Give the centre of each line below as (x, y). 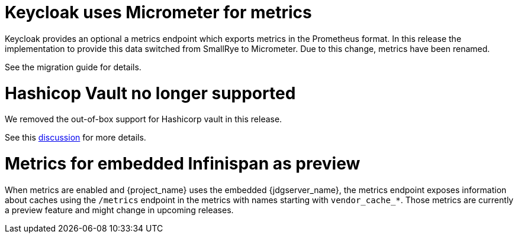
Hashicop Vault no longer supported (150, 93)
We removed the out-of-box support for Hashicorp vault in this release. (144, 119)
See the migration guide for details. (73, 67)
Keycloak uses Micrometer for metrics (158, 12)
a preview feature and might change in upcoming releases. (119, 210)
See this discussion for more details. (75, 138)
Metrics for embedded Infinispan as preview (183, 164)
